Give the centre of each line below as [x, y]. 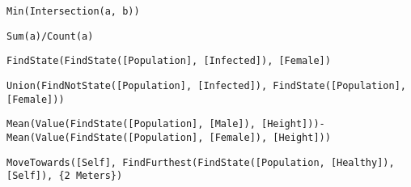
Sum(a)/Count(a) [50, 36]
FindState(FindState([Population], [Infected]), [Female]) [169, 61]
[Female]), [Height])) [270, 137]
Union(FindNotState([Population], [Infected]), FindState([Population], [206, 85]
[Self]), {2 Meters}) [65, 176]
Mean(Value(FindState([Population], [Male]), [131, 124]
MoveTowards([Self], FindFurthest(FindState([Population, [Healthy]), [201, 162]
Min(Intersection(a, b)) [73, 11]
